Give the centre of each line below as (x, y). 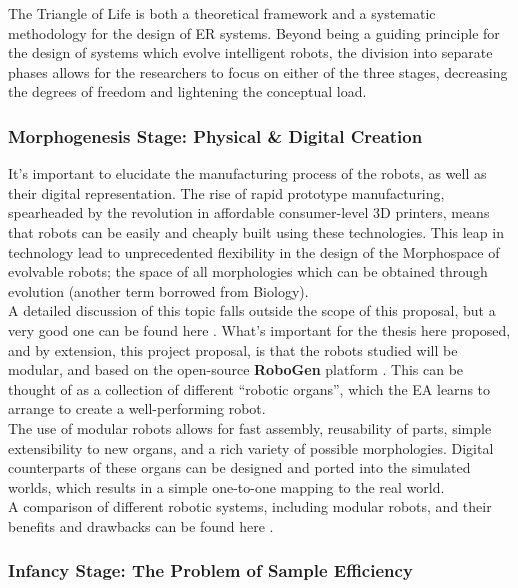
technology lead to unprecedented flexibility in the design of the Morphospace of (254, 251)
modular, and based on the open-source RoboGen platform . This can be (236, 369)
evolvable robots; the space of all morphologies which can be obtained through (248, 271)
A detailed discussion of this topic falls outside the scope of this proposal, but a (252, 310)
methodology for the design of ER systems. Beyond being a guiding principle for (254, 32)
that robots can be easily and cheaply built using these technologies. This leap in (256, 231)
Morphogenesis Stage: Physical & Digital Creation (215, 135)
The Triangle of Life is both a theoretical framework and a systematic (222, 13)
